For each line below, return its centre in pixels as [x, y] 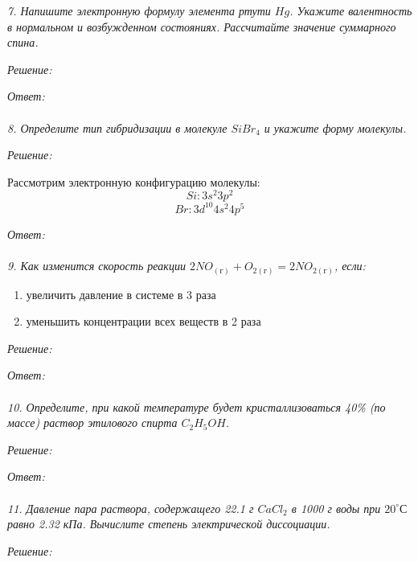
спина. [23, 42]
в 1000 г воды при [336, 508]
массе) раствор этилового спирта [92, 423]
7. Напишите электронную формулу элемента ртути [139, 10]
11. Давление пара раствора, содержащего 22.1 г [131, 508]
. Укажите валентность [351, 10]
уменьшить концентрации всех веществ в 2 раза [143, 321]
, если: [350, 266]
